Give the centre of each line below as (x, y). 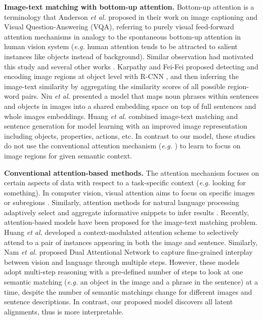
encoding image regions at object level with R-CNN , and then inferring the (121, 76)
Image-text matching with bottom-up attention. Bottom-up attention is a (129, 7)
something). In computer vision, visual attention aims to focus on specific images (129, 192)
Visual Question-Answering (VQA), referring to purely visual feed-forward (119, 27)
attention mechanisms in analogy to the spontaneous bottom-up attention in (123, 36)
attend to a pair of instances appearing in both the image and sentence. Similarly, (131, 242)
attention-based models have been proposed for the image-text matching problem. (131, 222)
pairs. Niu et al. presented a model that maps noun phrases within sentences (140, 96)
